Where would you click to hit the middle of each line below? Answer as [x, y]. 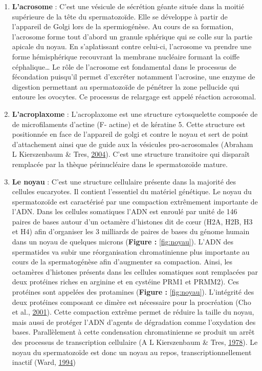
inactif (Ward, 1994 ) [44, 362]
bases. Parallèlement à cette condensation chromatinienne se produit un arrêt [133, 332]
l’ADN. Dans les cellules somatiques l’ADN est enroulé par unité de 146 [125, 211]
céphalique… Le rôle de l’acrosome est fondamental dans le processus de [124, 66]
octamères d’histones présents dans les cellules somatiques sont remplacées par [135, 271]
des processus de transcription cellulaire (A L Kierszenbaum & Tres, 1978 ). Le [135, 342]
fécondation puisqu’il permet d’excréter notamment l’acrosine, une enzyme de [134, 77]
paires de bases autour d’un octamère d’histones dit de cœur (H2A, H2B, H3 [132, 221]
